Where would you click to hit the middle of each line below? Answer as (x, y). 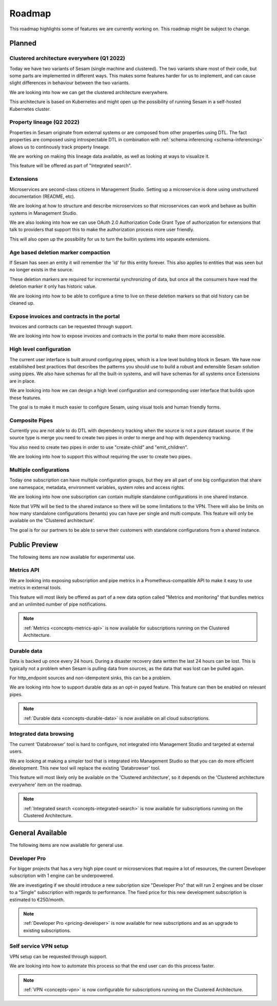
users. (16, 751)
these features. (25, 398)
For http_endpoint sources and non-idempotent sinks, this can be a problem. (90, 678)
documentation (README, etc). (42, 196)
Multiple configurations (39, 470)
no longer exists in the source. (42, 270)
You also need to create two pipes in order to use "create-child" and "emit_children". (99, 447)
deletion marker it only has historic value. (53, 286)
